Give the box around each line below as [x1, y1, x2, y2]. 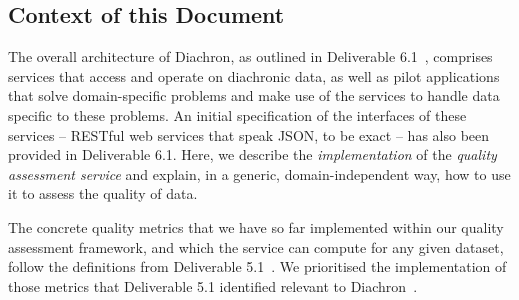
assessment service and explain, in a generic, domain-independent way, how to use [8, 163, 511, 184]
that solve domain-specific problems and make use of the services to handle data [8, 85, 500, 106]
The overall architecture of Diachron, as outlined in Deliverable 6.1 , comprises [8, 46, 493, 67]
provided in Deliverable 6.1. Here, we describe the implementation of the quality [8, 144, 497, 165]
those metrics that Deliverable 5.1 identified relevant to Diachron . [8, 275, 418, 296]
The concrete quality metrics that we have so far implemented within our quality [8, 216, 504, 237]
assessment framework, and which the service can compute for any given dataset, [8, 236, 504, 257]
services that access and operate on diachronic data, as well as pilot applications [8, 65, 500, 86]
